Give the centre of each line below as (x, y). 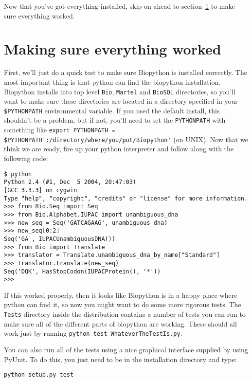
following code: (26, 158)
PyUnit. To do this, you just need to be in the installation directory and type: (120, 359)
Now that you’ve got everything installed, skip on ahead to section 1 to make (119, 6)
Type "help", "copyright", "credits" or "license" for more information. (126, 198)
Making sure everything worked (113, 49)
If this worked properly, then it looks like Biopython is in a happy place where (121, 295)
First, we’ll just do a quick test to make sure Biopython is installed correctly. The (126, 72)
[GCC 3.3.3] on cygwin (41, 190)
